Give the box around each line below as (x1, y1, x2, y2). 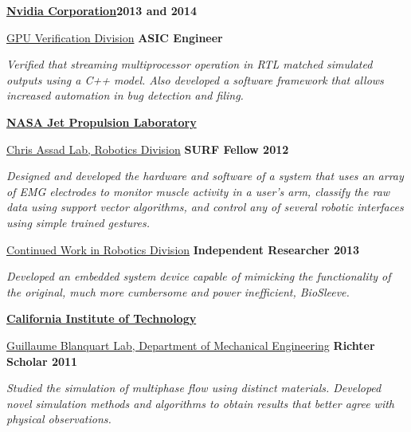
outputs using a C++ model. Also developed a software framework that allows (6, 71, 384, 88)
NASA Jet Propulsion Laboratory (6, 113, 197, 130)
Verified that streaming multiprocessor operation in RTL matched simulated (6, 56, 373, 73)
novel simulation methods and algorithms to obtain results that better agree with (6, 395, 394, 411)
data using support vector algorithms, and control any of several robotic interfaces (6, 198, 404, 215)
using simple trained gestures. (6, 214, 151, 230)
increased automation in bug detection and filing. (6, 87, 244, 104)
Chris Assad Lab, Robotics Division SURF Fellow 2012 (6, 140, 289, 157)
